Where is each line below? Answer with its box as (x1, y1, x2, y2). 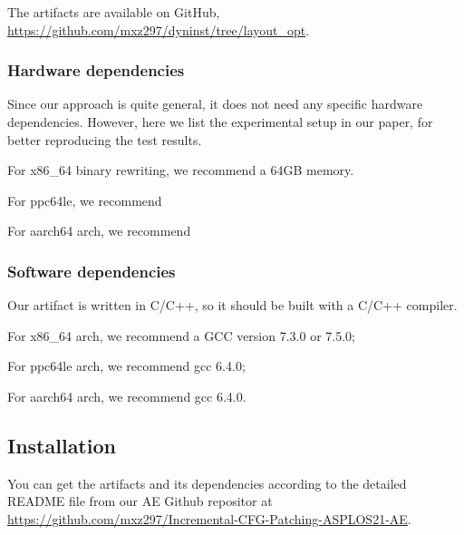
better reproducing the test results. (7, 130, 202, 149)
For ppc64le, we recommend (7, 190, 162, 209)
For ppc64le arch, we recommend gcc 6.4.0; (7, 356, 246, 375)
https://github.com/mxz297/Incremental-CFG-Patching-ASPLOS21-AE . (7, 509, 411, 528)
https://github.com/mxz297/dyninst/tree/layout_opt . (7, 20, 310, 39)
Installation (7, 431, 116, 459)
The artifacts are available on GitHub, (7, 3, 220, 21)
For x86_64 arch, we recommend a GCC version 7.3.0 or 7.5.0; (7, 326, 355, 345)
